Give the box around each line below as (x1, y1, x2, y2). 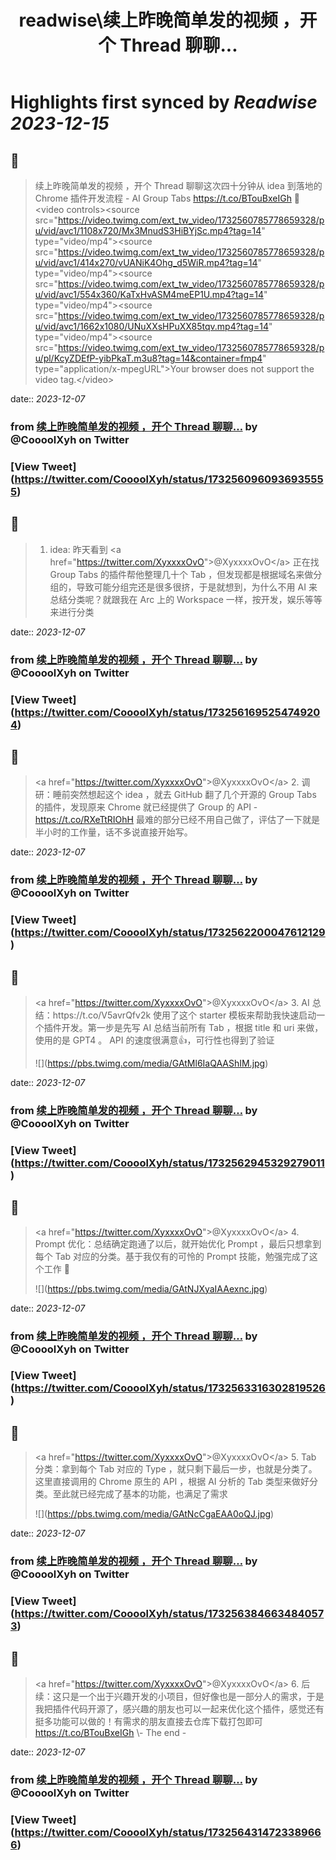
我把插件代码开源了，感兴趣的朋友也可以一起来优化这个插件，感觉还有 (34, 1702, 325, 1715)
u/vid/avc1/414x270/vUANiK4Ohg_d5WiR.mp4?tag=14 (34, 257, 258, 268)
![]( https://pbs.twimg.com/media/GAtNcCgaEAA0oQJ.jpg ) (34, 1508, 275, 1520)
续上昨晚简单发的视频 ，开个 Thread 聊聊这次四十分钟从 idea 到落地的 (34, 180, 323, 191)
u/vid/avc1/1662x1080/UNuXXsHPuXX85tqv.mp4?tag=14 (34, 321, 269, 332)
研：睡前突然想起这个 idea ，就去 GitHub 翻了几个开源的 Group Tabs (34, 789, 317, 801)
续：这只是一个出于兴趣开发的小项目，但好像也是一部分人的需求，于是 (34, 1690, 325, 1702)
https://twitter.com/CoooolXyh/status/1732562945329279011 (14, 1156, 325, 1170)
